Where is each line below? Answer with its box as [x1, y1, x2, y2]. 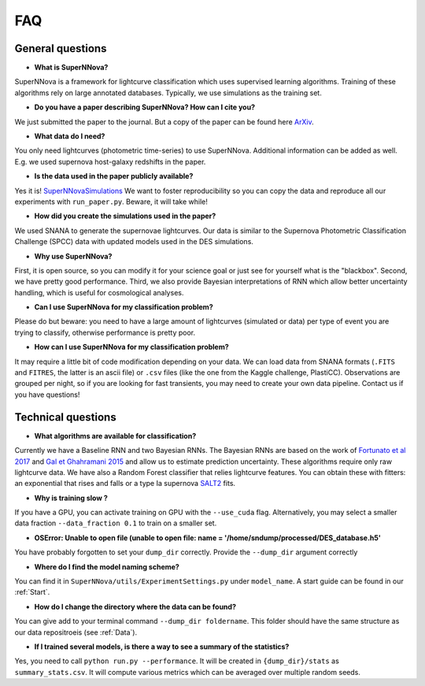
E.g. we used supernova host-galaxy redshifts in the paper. [14, 157, 206, 166]
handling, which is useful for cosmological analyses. [14, 287, 184, 297]
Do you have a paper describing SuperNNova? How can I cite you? [34, 102, 256, 112]
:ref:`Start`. [14, 588, 50, 597]
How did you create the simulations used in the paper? [34, 211, 216, 221]
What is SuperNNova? [34, 63, 109, 72]
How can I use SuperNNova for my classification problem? [34, 343, 230, 352]
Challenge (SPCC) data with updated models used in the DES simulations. [14, 237, 253, 247]
